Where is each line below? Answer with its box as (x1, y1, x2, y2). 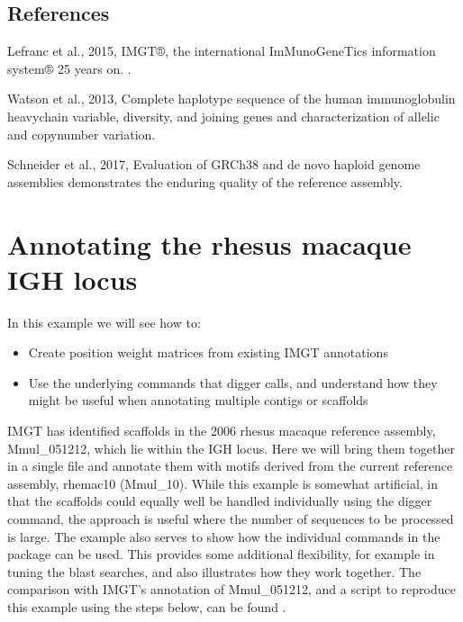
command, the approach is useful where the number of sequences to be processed (7, 509, 454, 528)
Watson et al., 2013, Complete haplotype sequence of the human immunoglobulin (7, 89, 456, 108)
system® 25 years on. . (7, 59, 132, 77)
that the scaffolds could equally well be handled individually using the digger (7, 491, 432, 510)
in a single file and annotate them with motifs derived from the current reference (7, 456, 453, 475)
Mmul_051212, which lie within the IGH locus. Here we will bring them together (7, 438, 455, 457)
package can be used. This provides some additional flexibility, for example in (7, 545, 435, 563)
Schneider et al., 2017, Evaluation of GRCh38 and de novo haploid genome (7, 155, 421, 174)
